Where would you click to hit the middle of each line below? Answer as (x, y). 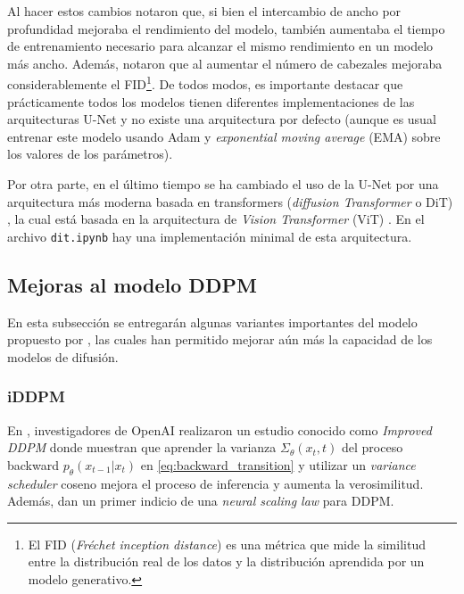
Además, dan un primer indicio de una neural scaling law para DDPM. (201, 501)
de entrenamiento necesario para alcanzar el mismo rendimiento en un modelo (220, 46)
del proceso (373, 447)
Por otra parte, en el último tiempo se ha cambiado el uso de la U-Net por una (223, 184)
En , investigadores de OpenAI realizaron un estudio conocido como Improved (220, 429)
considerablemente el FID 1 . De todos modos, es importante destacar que (205, 83)
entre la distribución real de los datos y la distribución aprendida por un (226, 561)
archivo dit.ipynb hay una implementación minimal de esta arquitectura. (210, 236)
